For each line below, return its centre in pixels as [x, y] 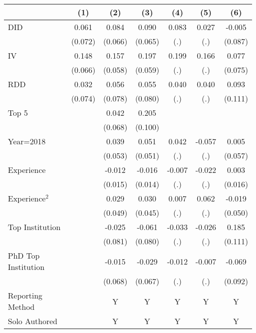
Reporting [25, 295]
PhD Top [24, 255]
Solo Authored [33, 321]
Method [21, 307]
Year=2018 [27, 141]
